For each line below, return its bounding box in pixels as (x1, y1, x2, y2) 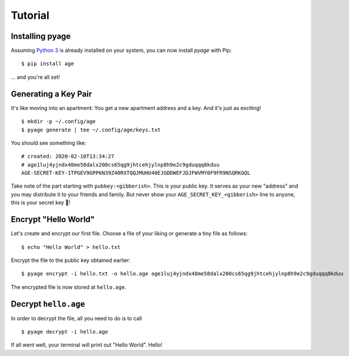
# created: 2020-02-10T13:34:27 (21, 153, 115, 160)
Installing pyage (11, 31, 71, 41)
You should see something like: (11, 139, 86, 147)
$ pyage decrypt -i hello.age (21, 328, 109, 335)
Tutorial (11, 9, 50, 22)
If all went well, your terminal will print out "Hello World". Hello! (11, 341, 163, 348)
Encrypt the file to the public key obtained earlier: (11, 257, 130, 264)
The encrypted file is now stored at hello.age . (11, 283, 126, 291)
